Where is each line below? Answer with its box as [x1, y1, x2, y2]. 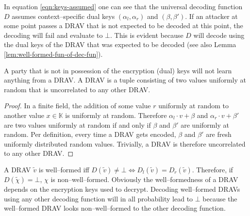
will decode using [193, 30, 245, 40]
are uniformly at [181, 119, 229, 130]
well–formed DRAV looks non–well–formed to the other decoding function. [4, 203, 226, 213]
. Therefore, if [192, 164, 233, 174]
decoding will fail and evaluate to [4, 30, 103, 40]
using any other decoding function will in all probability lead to [4, 193, 193, 203]
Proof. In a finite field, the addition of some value [4, 100, 151, 111]
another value [4, 110, 44, 120]
